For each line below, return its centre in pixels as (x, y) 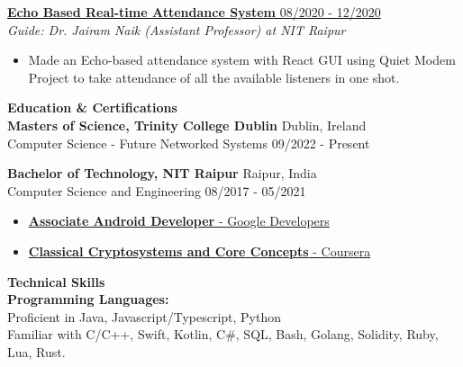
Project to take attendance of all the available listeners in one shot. (214, 77)
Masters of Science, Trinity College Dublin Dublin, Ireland (187, 125)
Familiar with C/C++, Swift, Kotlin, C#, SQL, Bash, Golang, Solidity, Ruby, (223, 334)
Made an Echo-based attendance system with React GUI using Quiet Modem (242, 60)
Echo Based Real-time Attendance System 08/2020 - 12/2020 (194, 12)
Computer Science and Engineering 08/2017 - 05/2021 (157, 190)
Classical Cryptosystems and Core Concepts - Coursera (200, 251)
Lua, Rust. (36, 351)
